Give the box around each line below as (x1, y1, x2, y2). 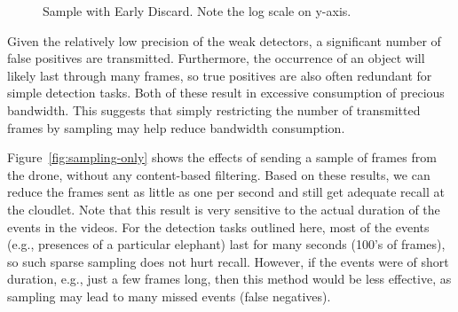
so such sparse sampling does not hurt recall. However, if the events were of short (7, 252, 449, 270)
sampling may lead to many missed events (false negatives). (7, 286, 331, 305)
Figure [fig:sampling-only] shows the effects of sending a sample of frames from (7, 148, 437, 167)
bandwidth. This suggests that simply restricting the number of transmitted (7, 100, 421, 119)
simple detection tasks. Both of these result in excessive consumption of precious (7, 83, 445, 102)
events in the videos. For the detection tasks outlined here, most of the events (7, 217, 430, 236)
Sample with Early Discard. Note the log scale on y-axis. (43, 2, 351, 19)
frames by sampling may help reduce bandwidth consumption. (7, 118, 345, 136)
